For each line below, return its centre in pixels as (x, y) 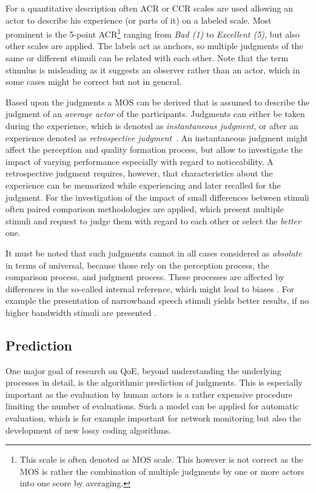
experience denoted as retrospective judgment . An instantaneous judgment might (157, 137)
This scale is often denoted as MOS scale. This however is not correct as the (161, 459)
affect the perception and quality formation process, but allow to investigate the (154, 149)
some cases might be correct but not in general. (94, 82)
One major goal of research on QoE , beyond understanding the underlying (143, 370)
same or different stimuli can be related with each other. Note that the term (147, 58)
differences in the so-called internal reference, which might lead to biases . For (150, 288)
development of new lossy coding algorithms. (89, 430)
